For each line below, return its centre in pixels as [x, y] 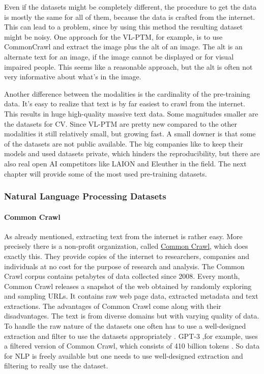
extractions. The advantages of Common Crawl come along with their [113, 306]
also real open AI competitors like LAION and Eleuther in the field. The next [125, 163]
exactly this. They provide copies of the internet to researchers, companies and [127, 256]
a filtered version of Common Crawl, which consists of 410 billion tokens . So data [132, 346]
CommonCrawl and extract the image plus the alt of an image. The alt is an [123, 47]
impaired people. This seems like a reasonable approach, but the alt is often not [128, 66]
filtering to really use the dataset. [56, 366]
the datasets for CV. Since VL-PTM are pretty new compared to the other [121, 123]
